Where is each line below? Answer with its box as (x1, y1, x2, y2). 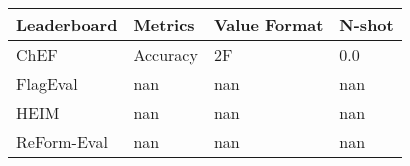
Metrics (133, 13, 195, 36)
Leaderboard (16, 13, 118, 36)
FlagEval (16, 72, 78, 95)
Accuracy (133, 43, 198, 66)
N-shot (339, 13, 394, 36)
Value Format (213, 13, 324, 36)
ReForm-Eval (16, 130, 108, 153)
